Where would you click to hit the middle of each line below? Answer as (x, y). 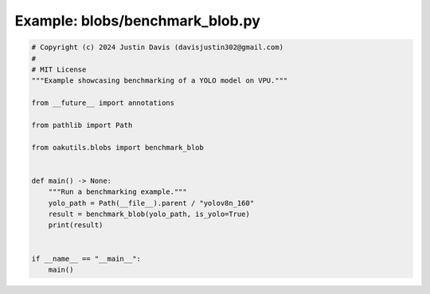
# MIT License (59, 69)
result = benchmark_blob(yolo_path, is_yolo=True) (149, 214)
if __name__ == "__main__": (86, 259)
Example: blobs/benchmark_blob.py (137, 21)
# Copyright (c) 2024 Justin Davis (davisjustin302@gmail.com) (158, 47)
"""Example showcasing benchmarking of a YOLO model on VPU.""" (160, 81)
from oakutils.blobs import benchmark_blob (118, 147)
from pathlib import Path (82, 125)
